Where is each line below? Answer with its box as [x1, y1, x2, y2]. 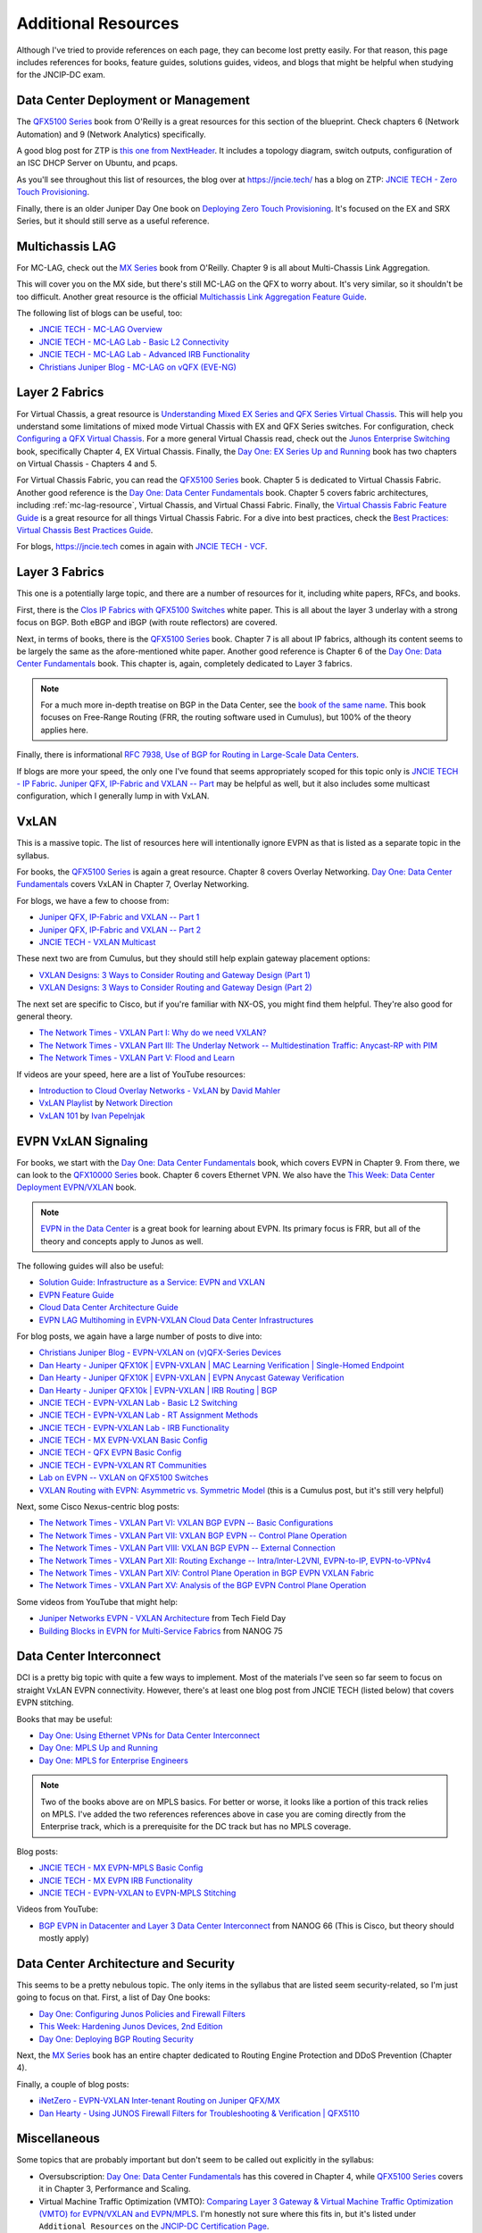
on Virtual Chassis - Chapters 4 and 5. [16, 458, 158, 469]
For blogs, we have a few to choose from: [16, 895, 170, 906]
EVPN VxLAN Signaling [16, 1133, 149, 1149]
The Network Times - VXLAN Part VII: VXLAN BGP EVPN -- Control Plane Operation [38, 1530, 347, 1541]
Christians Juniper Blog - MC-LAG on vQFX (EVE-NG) [38, 362, 237, 372]
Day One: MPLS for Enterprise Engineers [38, 1755, 189, 1766]
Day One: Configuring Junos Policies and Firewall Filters [38, 2008, 245, 2019]
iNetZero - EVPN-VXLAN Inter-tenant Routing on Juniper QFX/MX [38, 2095, 280, 2106]
